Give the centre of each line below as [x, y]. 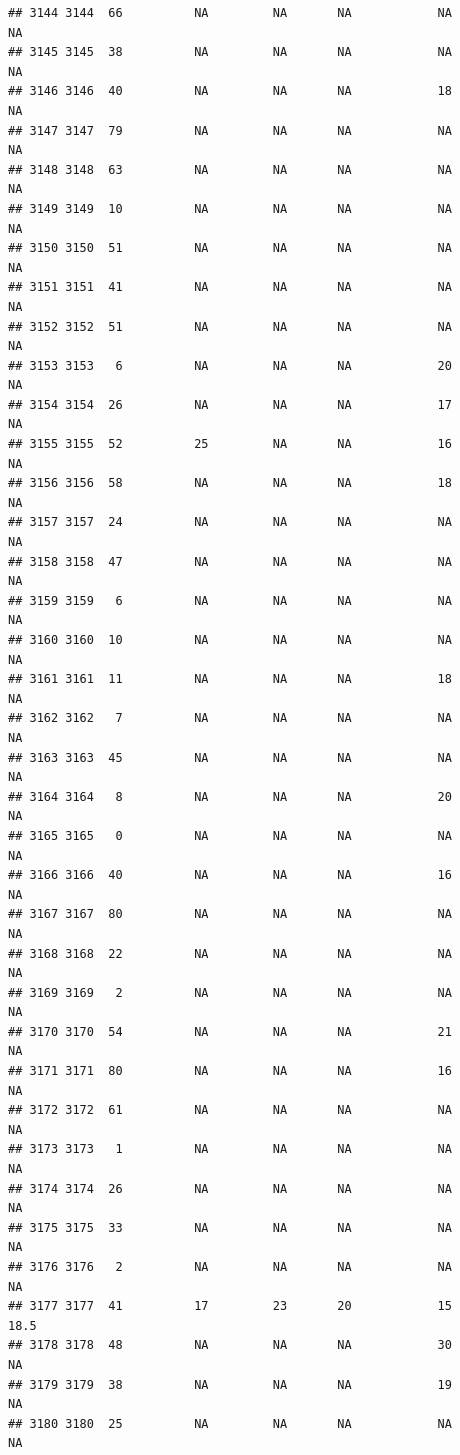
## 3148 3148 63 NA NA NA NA [230, 169]
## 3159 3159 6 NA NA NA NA [230, 600]
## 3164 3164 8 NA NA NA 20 [230, 796]
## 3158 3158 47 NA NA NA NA [230, 561]
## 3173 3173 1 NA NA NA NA [230, 1149]
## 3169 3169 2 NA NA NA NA [230, 992]
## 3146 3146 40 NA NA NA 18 [230, 91]
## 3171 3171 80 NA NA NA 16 [230, 1071]
